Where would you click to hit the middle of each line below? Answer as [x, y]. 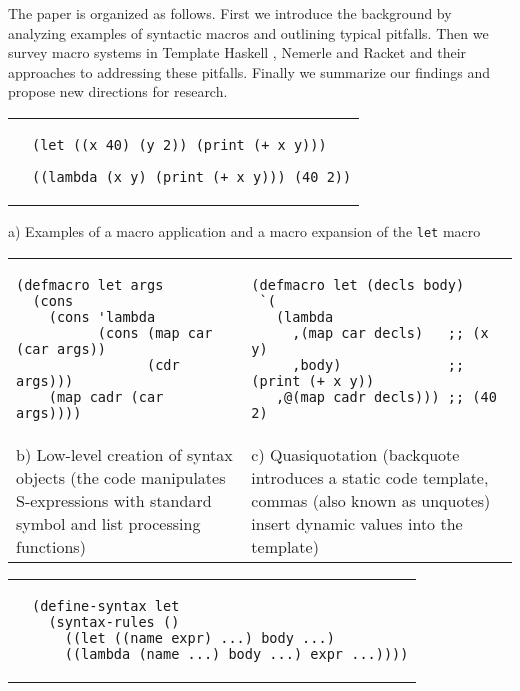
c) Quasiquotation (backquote [355, 454]
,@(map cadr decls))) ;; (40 [386, 396]
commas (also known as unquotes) [371, 500]
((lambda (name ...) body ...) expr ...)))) [236, 653]
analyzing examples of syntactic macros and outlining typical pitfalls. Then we [248, 32]
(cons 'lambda [102, 316]
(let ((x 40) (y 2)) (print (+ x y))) [179, 144]
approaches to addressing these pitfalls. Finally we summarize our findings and [249, 71]
